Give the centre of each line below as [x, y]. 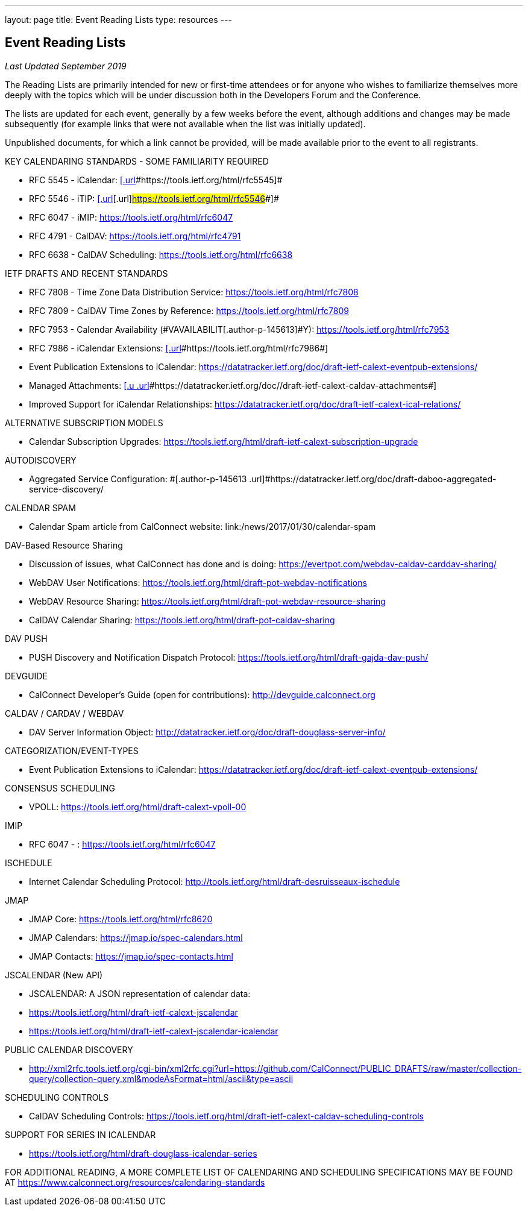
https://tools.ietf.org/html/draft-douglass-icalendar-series [143, 1153]
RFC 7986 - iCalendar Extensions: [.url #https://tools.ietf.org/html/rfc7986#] [179, 348]
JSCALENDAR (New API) [54, 975]
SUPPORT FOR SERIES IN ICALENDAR [80, 1134]
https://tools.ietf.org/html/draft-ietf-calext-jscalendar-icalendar [154, 1031]
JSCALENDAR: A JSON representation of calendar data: [140, 993]
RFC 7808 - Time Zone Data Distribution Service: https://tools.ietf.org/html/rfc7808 [194, 292]
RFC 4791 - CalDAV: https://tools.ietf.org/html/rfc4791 [135, 236]
